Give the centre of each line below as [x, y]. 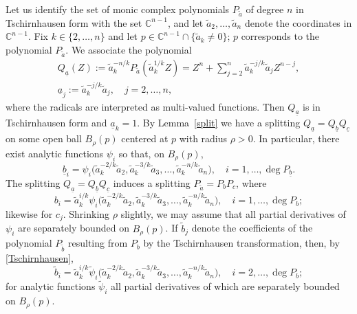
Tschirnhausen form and [56, 122]
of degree [265, 9]
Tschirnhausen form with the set [74, 22]
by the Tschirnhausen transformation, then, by [241, 243]
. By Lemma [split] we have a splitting [219, 122]
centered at [145, 138]
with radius [203, 138]
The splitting [33, 183]
